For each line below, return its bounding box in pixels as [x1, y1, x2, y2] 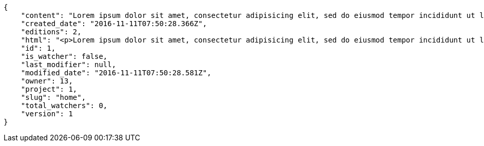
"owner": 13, [21, 77, 73, 85]
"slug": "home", [21, 93, 86, 101]
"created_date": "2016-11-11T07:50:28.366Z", [21, 19, 207, 28]
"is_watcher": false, [21, 52, 108, 60]
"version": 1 [21, 110, 73, 118]
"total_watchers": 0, [21, 101, 108, 110]
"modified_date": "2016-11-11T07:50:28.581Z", [21, 69, 211, 77]
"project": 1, [21, 85, 78, 93]
